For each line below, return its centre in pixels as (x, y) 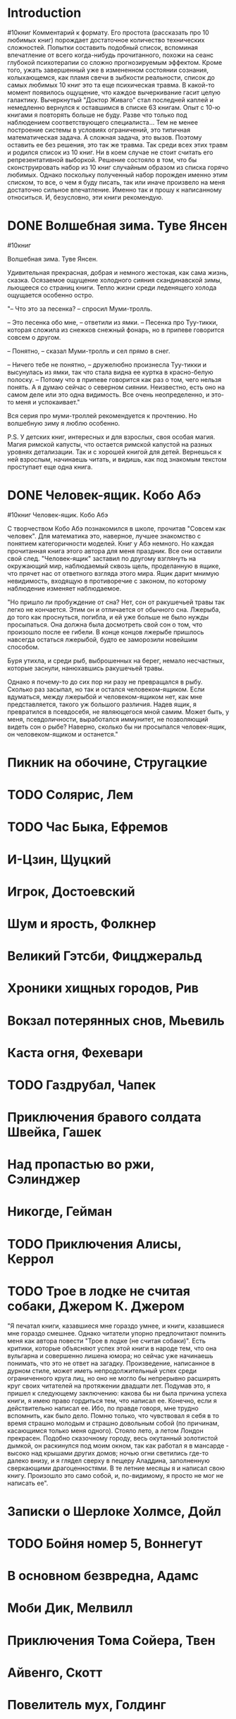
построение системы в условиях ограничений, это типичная (99, 130)
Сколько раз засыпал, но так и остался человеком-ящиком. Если (106, 689)
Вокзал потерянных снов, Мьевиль (116, 1021)
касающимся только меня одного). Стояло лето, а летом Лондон (106, 1430)
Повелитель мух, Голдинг (87, 1705)
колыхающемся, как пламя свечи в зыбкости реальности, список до (111, 77)
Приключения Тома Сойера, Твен (112, 1640)
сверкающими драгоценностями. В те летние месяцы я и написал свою (116, 1468)
